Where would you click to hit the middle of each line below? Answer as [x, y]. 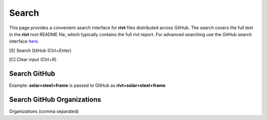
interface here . [24, 41]
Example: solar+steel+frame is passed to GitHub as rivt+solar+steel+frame [87, 85]
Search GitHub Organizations [55, 100]
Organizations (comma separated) [44, 111]
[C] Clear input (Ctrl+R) [33, 60]
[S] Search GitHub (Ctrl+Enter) [40, 50]
